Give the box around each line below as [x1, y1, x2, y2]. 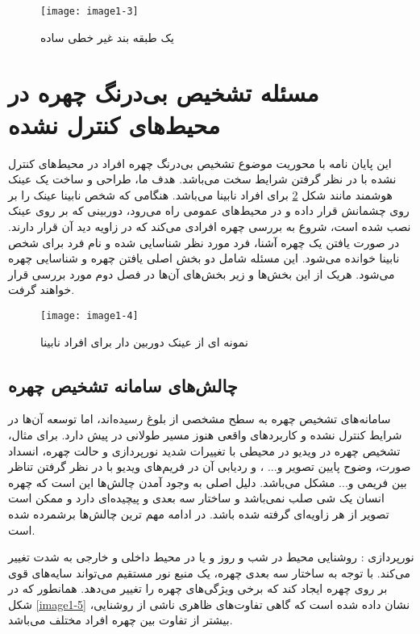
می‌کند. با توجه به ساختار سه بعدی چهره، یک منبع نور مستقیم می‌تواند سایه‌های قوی [8, 564, 411, 581]
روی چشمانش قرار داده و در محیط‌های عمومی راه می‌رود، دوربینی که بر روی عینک [8, 202, 410, 219]
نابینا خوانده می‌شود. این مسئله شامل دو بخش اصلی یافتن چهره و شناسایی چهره [8, 250, 400, 267]
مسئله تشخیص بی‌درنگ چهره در [8, 76, 319, 109]
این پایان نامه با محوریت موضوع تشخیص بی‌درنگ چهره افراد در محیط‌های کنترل [8, 154, 392, 171]
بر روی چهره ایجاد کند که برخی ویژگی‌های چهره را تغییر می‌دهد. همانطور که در [8, 580, 388, 597]
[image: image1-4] [40, 309, 139, 321]
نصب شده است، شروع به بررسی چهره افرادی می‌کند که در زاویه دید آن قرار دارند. [8, 217, 411, 234]
